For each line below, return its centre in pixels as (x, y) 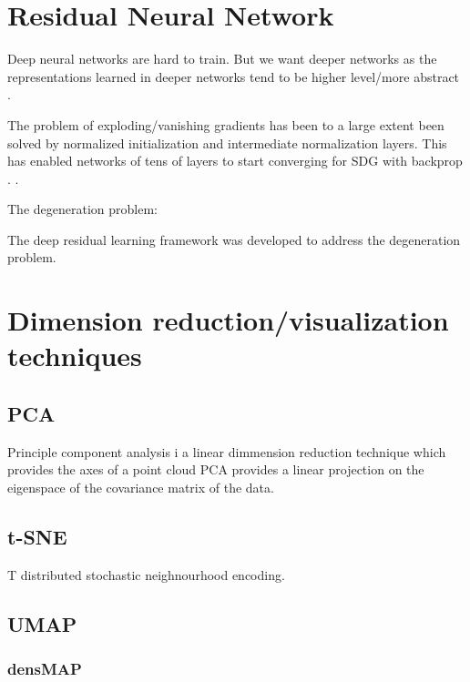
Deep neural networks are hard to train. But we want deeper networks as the (222, 59)
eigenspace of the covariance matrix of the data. (141, 488)
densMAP (45, 669)
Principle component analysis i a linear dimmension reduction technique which (227, 451)
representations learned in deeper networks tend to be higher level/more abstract (234, 76)
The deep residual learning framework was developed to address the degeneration (234, 239)
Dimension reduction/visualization (228, 320)
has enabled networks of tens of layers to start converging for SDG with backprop (235, 161)
